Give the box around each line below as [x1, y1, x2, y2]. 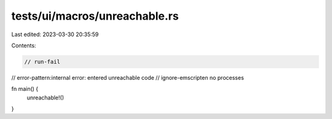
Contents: [11, 42, 36, 49]
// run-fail [24, 58, 61, 65]
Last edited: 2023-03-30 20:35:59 [11, 31, 99, 38]
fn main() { [11, 85, 39, 93]
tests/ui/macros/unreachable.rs [11, 9, 179, 23]
